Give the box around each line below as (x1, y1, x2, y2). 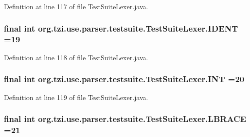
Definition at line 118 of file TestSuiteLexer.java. (4, 52, 148, 62)
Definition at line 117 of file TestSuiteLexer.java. (4, 1, 148, 11)
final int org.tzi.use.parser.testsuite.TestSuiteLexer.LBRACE (4, 113, 247, 125)
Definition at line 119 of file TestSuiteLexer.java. (4, 92, 148, 102)
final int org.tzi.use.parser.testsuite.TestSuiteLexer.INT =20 (4, 73, 245, 85)
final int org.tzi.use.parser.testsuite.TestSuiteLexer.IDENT (4, 22, 238, 34)
